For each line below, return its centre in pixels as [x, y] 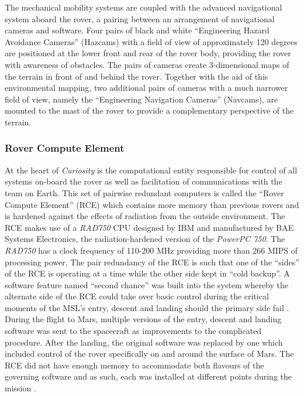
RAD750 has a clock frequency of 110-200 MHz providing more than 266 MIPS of [151, 250]
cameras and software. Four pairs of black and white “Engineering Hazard [137, 30]
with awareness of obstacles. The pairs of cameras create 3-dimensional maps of [147, 64]
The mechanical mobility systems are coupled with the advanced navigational [144, 7]
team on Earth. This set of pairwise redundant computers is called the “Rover [144, 192]
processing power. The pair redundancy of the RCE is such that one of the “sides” [152, 262]
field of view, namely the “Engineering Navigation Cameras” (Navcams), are [141, 99]
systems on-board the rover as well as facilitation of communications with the [144, 181]
